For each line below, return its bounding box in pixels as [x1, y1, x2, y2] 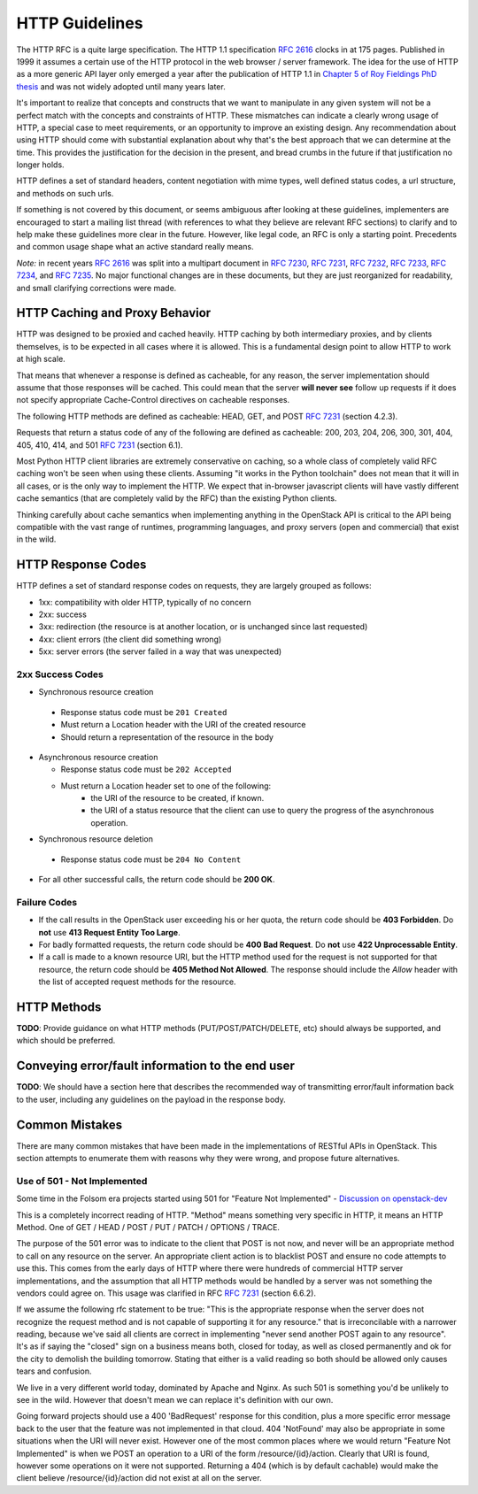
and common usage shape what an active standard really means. [16, 242, 254, 252]
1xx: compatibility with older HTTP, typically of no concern [38, 597, 251, 607]
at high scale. [16, 354, 66, 365]
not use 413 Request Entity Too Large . [38, 927, 181, 937]
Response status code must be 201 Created [60, 706, 227, 717]
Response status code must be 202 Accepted [60, 764, 232, 774]
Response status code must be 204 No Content [60, 854, 242, 865]
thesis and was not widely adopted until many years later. [16, 81, 226, 92]
